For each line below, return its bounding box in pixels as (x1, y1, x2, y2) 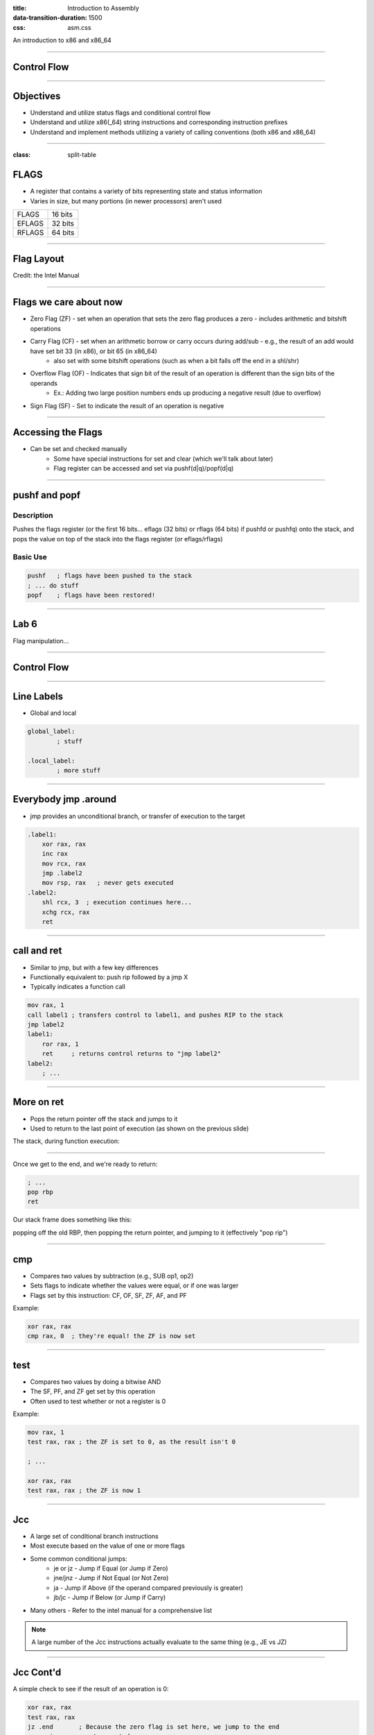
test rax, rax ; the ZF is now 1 (27, 1487, 141, 1495)
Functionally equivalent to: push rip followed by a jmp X (30, 972, 188, 981)
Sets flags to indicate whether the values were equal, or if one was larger (30, 1281, 239, 1290)
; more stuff (56, 767, 101, 775)
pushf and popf (12, 489, 81, 501)
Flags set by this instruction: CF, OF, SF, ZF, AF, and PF (30, 1291, 187, 1299)
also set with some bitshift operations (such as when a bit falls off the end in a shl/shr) (53, 356, 299, 364)
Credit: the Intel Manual (12, 271, 80, 280)
